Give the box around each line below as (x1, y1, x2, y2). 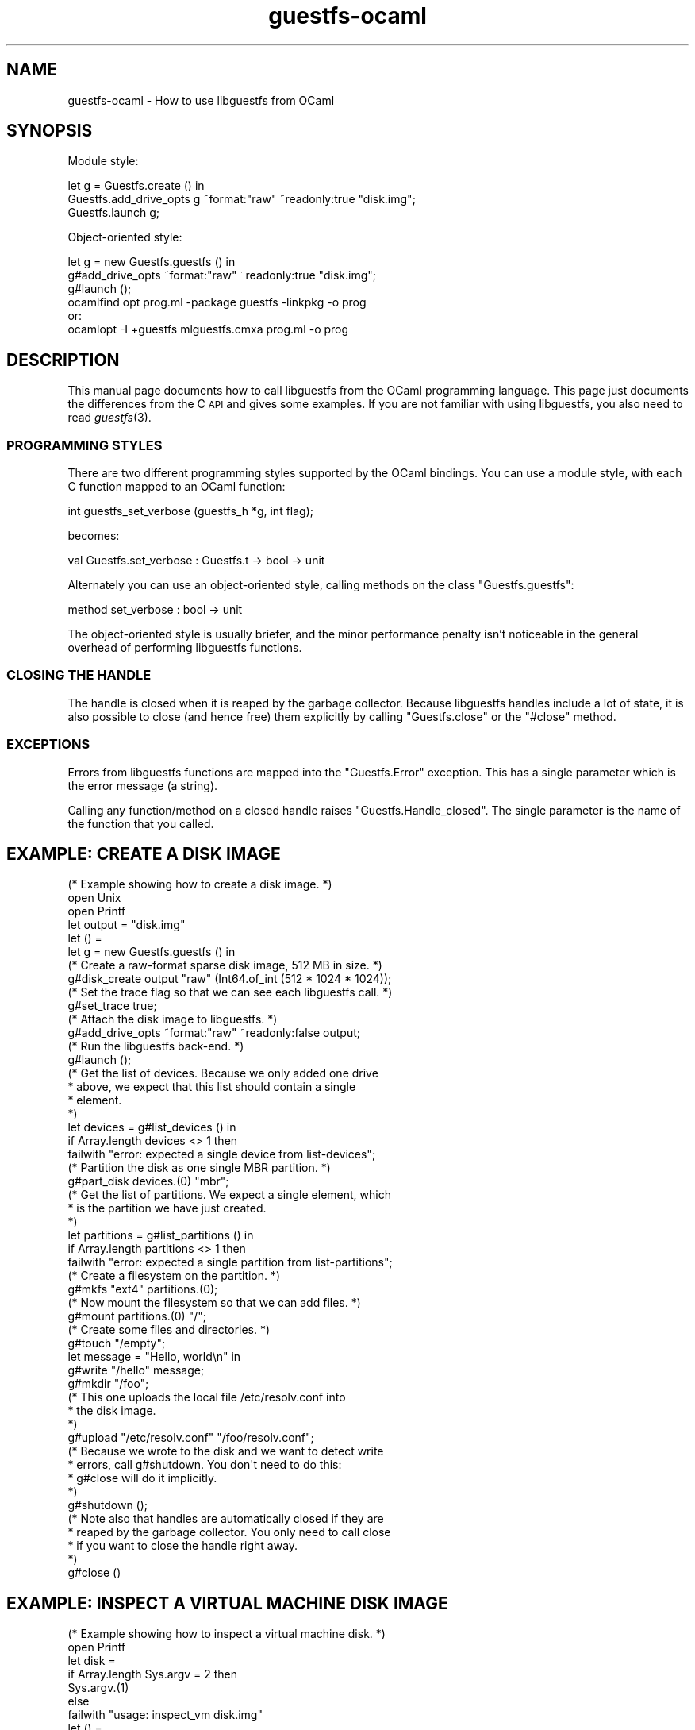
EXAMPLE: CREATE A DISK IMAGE (6, 843, 281, 864)
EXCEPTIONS (6, 736, 90, 753)
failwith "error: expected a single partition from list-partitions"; (67, 1255, 393, 1270)
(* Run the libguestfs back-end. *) (67, 1039, 244, 1054)
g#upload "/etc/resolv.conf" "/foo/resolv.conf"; (67, 1431, 314, 1445)
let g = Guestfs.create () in (67, 179, 205, 193)
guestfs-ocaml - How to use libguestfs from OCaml (67, 93, 335, 107)
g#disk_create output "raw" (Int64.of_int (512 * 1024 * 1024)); (67, 972, 392, 986)
